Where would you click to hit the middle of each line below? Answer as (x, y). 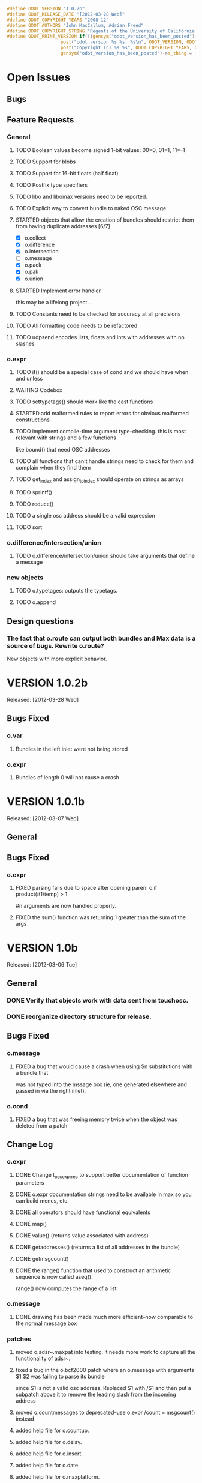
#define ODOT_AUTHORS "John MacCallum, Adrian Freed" (76, 25)
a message (29, 562)
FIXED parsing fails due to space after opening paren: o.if (86, 887)
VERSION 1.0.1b (46, 802)
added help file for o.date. (47, 1466)
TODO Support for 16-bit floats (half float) (67, 174)
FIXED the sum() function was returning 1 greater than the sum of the (101, 917)
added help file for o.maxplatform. (58, 1477)
